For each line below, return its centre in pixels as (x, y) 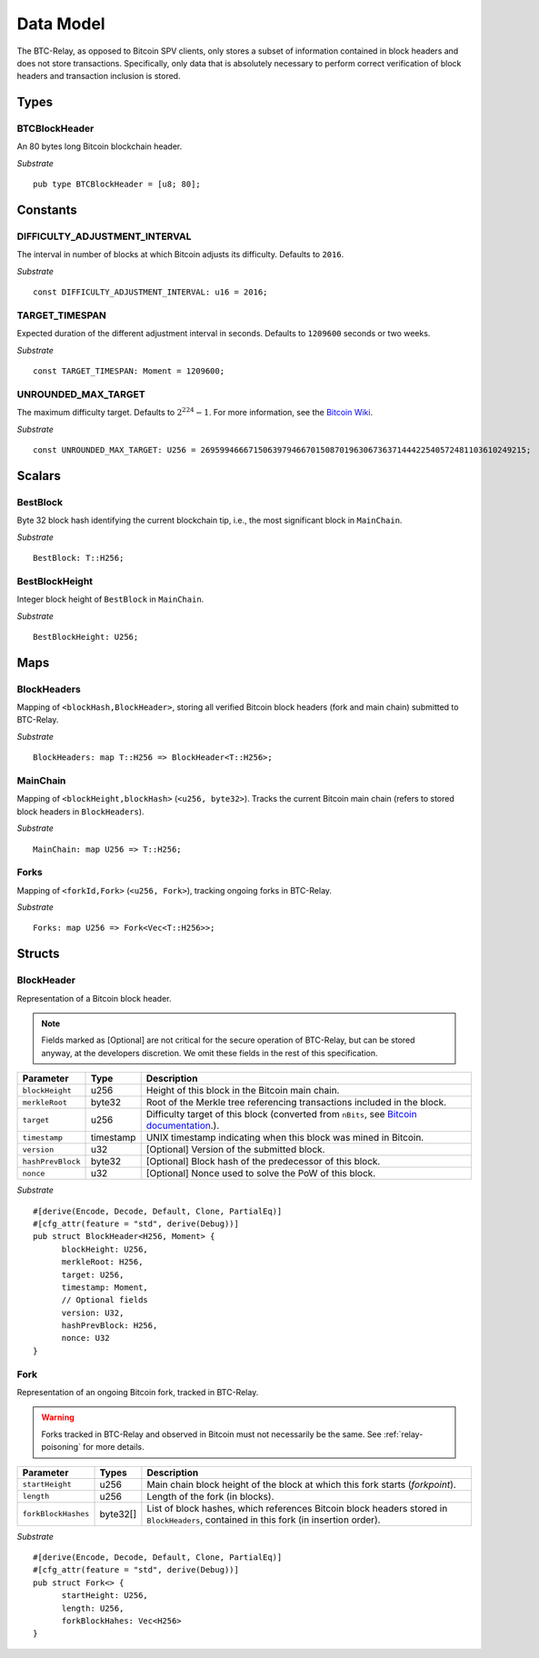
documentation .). (183, 1125)
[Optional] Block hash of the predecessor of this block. (263, 1162)
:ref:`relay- (403, 1434)
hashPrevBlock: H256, (110, 1326)
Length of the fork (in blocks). (210, 1496)
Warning (58, 1417)
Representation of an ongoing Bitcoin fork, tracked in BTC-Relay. (138, 1393)
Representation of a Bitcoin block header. (94, 998)
